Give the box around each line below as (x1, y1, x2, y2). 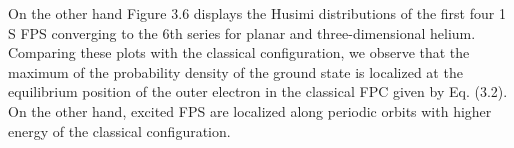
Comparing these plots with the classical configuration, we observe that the (8, 42, 470, 63)
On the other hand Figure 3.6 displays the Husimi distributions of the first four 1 (8, 3, 506, 23)
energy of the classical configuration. (8, 120, 231, 141)
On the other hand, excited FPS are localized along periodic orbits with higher (8, 100, 492, 121)
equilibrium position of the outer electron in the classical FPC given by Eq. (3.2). (8, 81, 508, 102)
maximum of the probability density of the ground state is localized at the (8, 61, 463, 82)
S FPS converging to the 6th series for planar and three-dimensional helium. (8, 22, 476, 43)
